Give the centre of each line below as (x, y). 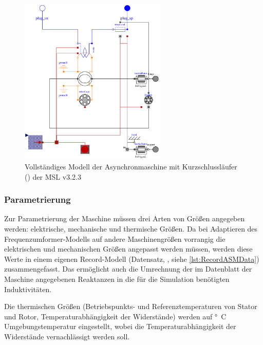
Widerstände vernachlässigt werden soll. (67, 336)
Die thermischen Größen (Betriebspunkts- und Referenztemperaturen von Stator (131, 306)
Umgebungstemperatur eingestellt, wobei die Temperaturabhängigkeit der (120, 326)
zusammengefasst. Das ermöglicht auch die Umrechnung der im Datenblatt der (128, 269)
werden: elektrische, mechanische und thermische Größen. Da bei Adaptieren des (131, 228)
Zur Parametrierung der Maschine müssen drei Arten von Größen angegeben (125, 218)
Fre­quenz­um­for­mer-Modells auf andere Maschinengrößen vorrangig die (115, 238)
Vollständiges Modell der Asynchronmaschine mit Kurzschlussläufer (131, 166)
